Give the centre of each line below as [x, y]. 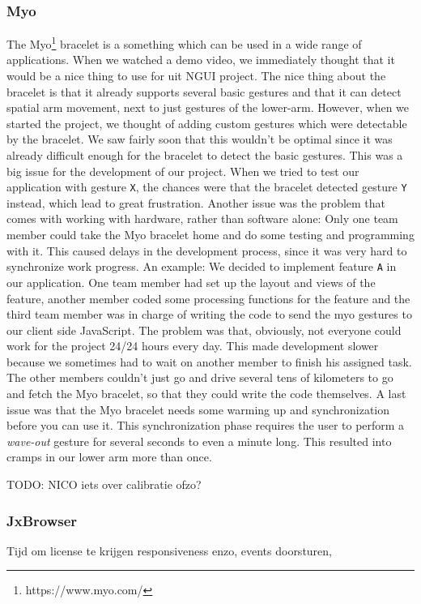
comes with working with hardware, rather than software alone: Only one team [202, 218]
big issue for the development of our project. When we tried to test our [183, 171]
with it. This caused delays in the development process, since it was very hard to [207, 250]
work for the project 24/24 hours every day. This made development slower [193, 346]
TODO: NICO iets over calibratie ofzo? [104, 484]
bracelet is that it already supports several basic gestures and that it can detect [204, 91]
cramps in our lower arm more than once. [109, 457]
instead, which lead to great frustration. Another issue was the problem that [196, 202]
